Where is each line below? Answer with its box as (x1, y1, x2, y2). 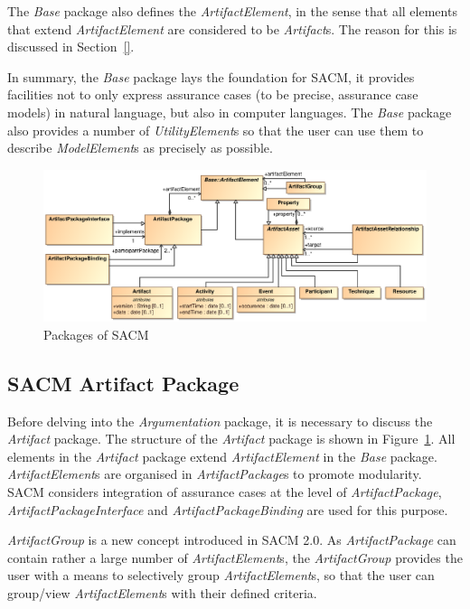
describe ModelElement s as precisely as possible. (7, 138, 273, 157)
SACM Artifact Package (7, 369, 240, 397)
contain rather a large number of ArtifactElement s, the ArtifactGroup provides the (7, 548, 463, 567)
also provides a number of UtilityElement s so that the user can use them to (7, 120, 424, 139)
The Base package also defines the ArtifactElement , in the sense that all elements (7, 2, 457, 20)
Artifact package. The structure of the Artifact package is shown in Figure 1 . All (7, 429, 456, 448)
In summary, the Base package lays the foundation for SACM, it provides (7, 67, 415, 86)
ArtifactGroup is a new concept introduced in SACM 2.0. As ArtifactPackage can (7, 530, 456, 549)
